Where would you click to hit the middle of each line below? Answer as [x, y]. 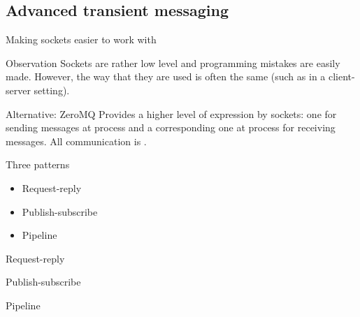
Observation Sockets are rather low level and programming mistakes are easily [173, 62]
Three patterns [38, 164]
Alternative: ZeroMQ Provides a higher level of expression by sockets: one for [171, 113]
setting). [52, 90]
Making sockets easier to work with [81, 39]
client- [341, 76]
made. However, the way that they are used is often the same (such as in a [166, 76]
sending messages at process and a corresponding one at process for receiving [171, 127]
